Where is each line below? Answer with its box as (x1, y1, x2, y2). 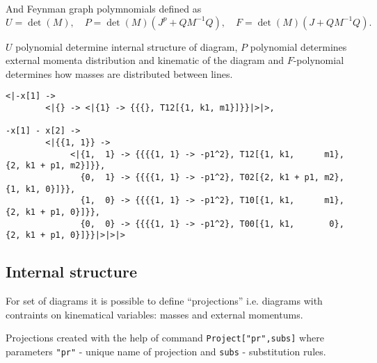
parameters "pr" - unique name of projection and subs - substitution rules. (6, 344, 326, 358)
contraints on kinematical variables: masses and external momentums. (6, 307, 303, 321)
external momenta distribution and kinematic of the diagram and (6, 53, 284, 67)
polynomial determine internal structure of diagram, (15, 39, 238, 54)
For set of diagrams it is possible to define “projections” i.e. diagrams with (6, 293, 323, 308)
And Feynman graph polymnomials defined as (6, 1, 202, 15)
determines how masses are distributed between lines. (6, 66, 233, 81)
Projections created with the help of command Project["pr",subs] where (6, 330, 324, 345)
